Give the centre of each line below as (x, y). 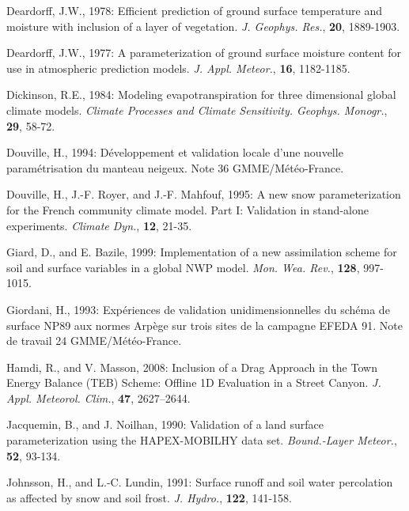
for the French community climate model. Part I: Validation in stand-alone (187, 209)
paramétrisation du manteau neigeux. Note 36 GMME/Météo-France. (175, 167)
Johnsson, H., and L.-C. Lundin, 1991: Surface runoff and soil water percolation (200, 482)
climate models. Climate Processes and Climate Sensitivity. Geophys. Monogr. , (197, 110)
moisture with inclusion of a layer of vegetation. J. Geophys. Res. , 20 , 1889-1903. (203, 26)
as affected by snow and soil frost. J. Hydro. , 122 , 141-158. (149, 497)
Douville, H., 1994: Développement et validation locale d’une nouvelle (175, 152)
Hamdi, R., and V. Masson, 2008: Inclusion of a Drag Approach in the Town (192, 367)
